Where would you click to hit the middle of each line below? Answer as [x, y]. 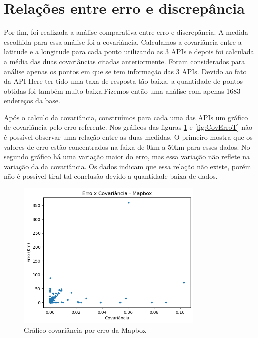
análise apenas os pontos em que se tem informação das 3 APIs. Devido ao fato [125, 71]
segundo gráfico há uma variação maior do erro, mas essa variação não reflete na [127, 157]
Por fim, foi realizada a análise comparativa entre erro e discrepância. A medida [126, 32]
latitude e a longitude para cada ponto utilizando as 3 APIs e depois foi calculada [129, 52]
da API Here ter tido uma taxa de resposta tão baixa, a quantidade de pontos [124, 81]
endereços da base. [32, 101]
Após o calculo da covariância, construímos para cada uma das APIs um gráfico [126, 117]
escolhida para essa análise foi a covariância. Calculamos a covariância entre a [123, 42]
